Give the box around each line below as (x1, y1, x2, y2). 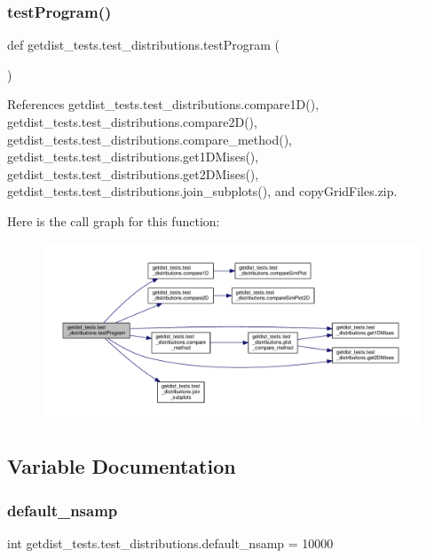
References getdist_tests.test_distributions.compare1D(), (7, 95, 319, 114)
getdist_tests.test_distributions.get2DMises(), (7, 164, 259, 183)
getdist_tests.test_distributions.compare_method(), (7, 130, 293, 148)
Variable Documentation (7, 452, 236, 480)
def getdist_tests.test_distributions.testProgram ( (7, 35, 280, 54)
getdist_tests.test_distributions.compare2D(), (7, 113, 257, 130)
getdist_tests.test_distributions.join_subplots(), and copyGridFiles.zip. (7, 182, 398, 200)
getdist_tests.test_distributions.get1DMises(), (7, 147, 259, 166)
